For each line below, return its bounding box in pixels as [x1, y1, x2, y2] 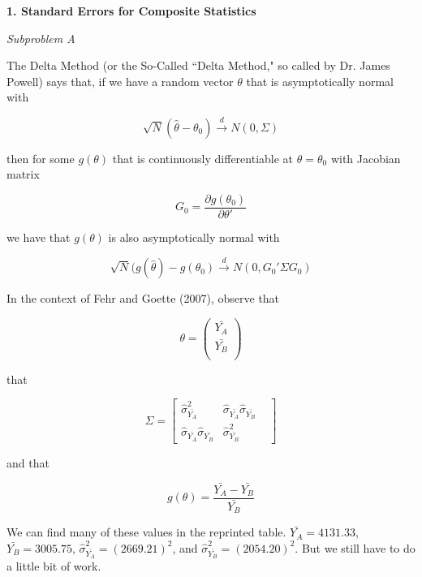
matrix [6, 166, 40, 183]
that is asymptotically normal [246, 72, 394, 89]
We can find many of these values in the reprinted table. [6, 523, 286, 540]
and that [6, 454, 50, 471]
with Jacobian [330, 149, 401, 166]
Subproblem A [6, 29, 75, 46]
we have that [6, 229, 71, 246]
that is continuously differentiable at [112, 149, 294, 166]
